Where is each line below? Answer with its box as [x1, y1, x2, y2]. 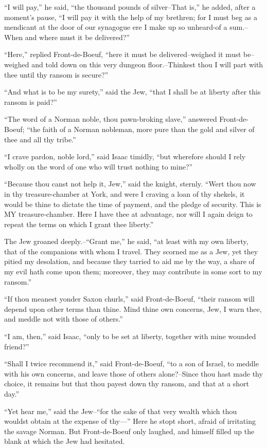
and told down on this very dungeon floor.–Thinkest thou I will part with [31, 59, 263, 69]
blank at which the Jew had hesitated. [4, 436, 125, 446]
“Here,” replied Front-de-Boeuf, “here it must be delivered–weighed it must [4, 49, 241, 60]
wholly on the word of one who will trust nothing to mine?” [4, 161, 193, 172]
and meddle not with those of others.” [4, 313, 123, 324]
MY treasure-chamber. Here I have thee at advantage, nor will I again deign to [4, 209, 253, 219]
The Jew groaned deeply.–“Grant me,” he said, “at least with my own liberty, [4, 236, 248, 247]
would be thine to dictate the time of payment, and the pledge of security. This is [4, 198, 261, 209]
